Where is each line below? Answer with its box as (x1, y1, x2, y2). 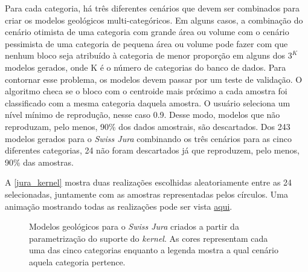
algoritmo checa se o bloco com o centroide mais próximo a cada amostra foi (5, 85, 287, 97)
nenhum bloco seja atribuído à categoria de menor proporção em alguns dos (5, 49, 285, 62)
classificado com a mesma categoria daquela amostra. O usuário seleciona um (5, 96, 290, 109)
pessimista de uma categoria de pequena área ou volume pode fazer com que (5, 37, 288, 50)
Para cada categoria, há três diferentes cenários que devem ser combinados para (5, 2, 300, 14)
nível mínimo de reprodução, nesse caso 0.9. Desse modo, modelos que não (5, 108, 280, 121)
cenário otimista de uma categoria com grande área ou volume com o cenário (5, 25, 289, 38)
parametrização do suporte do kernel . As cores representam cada (29, 232, 268, 244)
